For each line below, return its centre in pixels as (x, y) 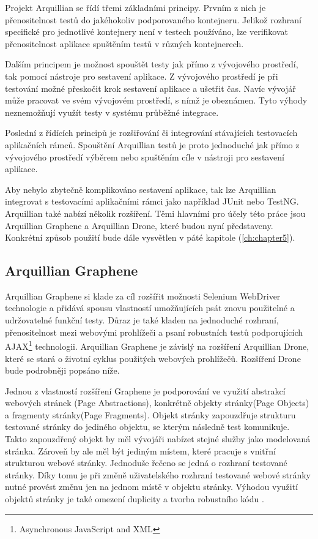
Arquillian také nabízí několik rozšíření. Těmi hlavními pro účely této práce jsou (155, 213)
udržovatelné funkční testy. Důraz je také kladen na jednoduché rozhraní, (142, 320)
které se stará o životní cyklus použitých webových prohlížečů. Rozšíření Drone (153, 358)
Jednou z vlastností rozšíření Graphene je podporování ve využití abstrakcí (145, 390)
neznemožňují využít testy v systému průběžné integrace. (112, 112)
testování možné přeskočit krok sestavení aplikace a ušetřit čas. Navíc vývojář (150, 88)
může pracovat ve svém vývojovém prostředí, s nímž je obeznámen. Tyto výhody (156, 100)
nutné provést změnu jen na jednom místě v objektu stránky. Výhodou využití (152, 487)
